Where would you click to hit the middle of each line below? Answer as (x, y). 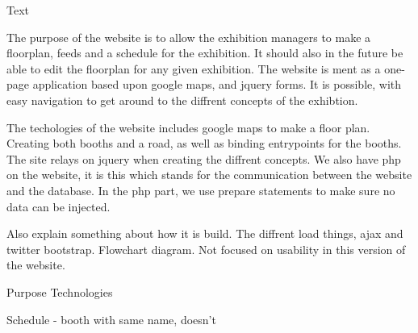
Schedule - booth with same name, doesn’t (111, 319)
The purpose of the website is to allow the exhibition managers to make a (189, 37)
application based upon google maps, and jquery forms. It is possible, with (217, 84)
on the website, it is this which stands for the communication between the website (209, 175)
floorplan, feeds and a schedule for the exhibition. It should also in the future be (205, 53)
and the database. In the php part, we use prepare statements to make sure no (201, 190)
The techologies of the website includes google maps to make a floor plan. (188, 127)
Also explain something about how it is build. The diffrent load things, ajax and (205, 233)
